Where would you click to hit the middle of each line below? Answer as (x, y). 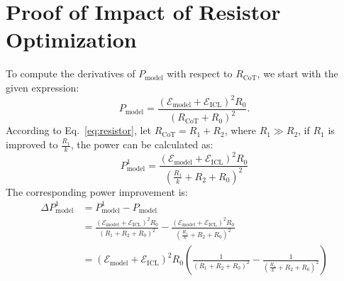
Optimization (71, 39)
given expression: (43, 87)
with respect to (200, 73)
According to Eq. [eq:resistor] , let (79, 130)
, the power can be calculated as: (142, 144)
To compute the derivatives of (71, 73)
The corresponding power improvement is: (97, 191)
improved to (32, 144)
